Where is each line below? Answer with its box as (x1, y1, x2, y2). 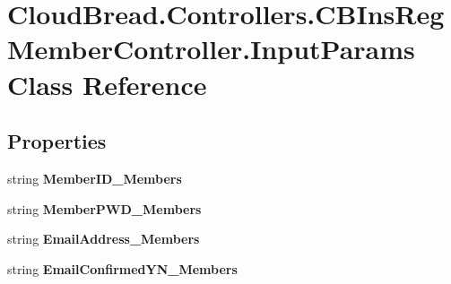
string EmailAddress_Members (7, 229, 200, 248)
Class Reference (7, 65, 207, 102)
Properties (7, 127, 107, 155)
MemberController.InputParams (7, 30, 415, 67)
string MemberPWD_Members (7, 199, 202, 218)
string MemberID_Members (7, 168, 182, 187)
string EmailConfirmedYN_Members (7, 259, 238, 278)
